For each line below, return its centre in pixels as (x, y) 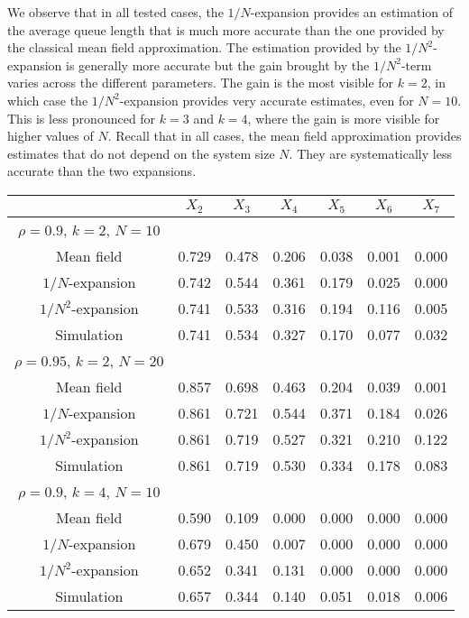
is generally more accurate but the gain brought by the (218, 65)
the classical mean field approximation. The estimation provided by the (204, 47)
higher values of (51, 136)
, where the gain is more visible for (344, 118)
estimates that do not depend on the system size (141, 153)
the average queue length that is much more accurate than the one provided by (226, 29)
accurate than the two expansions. (102, 171)
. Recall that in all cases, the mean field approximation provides (285, 136)
